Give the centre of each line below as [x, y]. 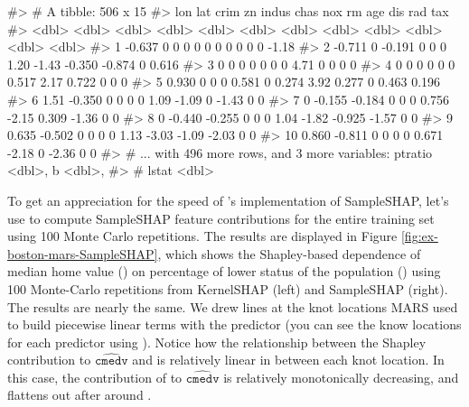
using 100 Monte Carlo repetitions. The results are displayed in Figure [202, 236]
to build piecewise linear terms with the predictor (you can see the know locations [234, 324]
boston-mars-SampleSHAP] [83, 253]
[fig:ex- [419, 236]
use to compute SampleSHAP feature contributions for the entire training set [221, 218]
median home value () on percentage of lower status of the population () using [224, 271]
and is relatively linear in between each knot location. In [288, 360]
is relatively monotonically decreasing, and [341, 377]
